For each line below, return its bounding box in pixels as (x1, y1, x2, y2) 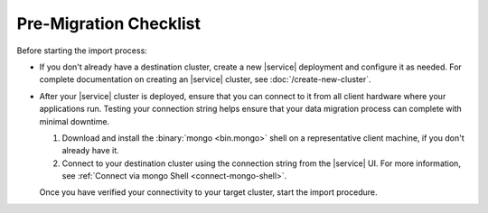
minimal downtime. (39, 116, 110, 126)
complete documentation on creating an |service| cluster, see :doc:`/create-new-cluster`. (39, 74, 371, 85)
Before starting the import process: (16, 45, 148, 56)
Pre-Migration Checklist (16, 14, 202, 33)
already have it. (61, 145, 119, 156)
